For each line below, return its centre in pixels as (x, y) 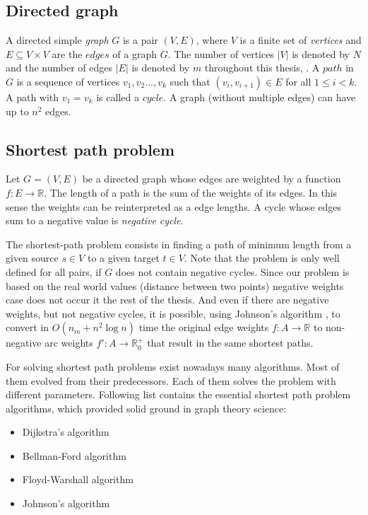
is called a (118, 97)
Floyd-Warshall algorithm (78, 479)
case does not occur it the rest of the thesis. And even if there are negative (167, 300)
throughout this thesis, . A (262, 68)
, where (212, 40)
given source (32, 258)
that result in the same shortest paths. (230, 343)
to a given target (123, 258)
